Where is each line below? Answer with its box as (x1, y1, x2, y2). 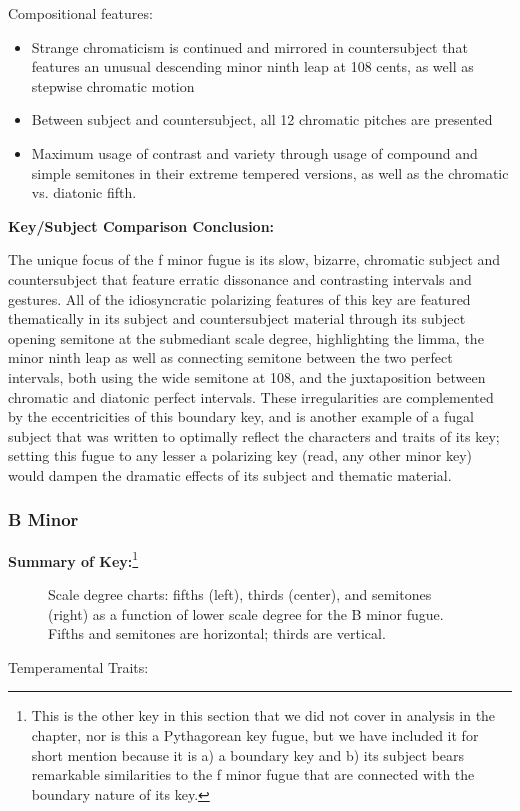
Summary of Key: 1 (8, 547, 139, 571)
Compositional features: (8, 3, 153, 23)
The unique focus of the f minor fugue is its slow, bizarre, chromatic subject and (8, 249, 501, 270)
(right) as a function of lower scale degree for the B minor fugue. (48, 603, 444, 624)
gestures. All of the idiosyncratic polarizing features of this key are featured (8, 288, 471, 309)
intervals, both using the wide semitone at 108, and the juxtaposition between (8, 366, 486, 387)
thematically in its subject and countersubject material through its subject (8, 308, 466, 329)
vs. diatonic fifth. (31, 182, 137, 203)
